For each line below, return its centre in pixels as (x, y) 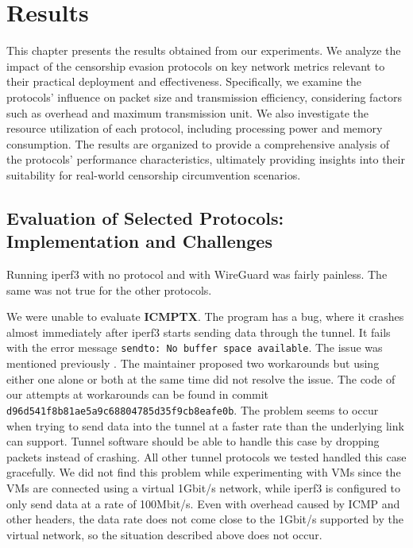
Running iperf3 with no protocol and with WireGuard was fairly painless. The (197, 274)
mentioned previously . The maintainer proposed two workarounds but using (193, 363)
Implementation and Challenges (139, 241)
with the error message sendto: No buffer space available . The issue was (195, 347)
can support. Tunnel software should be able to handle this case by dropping (193, 441)
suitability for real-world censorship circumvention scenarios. (154, 174)
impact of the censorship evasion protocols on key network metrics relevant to (196, 66)
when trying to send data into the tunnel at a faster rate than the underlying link (205, 425)
